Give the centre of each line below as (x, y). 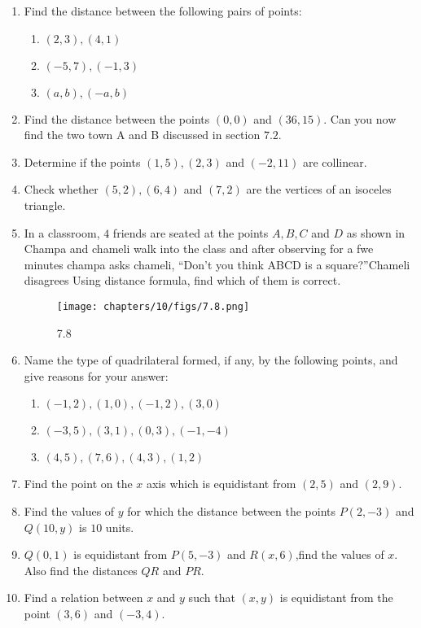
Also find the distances (81, 570)
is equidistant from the (336, 597)
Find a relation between (83, 597)
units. (120, 527)
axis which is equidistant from (221, 484)
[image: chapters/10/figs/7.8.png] (153, 306)
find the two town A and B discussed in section (142, 135)
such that (212, 597)
